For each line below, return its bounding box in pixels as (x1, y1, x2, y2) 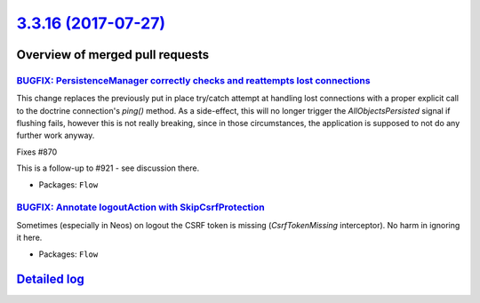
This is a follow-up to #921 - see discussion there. (16, 163, 200, 173)
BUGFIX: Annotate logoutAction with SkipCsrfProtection (16, 201, 266, 213)
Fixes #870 (16, 147, 58, 157)
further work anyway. (16, 130, 95, 141)
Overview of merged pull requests (16, 47, 210, 62)
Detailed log (16, 272, 84, 287)
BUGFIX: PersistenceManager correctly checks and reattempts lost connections (16, 74, 371, 86)
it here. (16, 232, 43, 243)
